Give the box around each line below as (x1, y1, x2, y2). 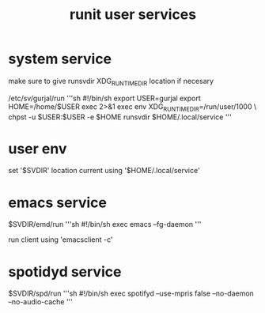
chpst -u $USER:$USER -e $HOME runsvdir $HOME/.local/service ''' (8, 112, 232, 122)
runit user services (70, 6, 196, 24)
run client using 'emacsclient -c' (8, 235, 113, 244)
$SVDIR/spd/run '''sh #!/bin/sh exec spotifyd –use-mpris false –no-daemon (8, 288, 255, 298)
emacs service (8, 194, 108, 211)
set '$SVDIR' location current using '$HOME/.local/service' (8, 166, 200, 175)
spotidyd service (8, 262, 122, 281)
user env (8, 140, 67, 157)
